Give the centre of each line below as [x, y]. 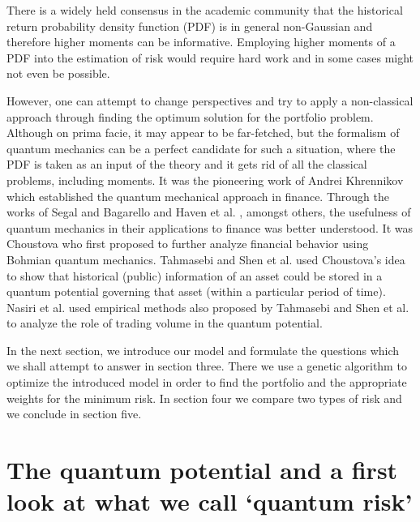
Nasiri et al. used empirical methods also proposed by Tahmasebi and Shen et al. [208, 307]
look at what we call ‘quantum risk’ [210, 501]
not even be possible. [58, 73]
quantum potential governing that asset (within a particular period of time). [196, 291]
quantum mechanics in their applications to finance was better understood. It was [210, 227]
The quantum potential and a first [202, 470]
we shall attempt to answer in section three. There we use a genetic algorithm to [207, 366]
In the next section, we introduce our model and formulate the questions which [203, 350]
